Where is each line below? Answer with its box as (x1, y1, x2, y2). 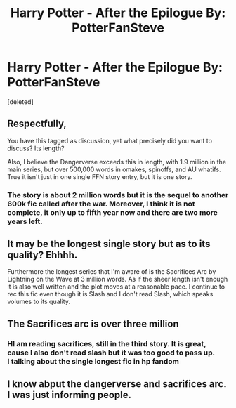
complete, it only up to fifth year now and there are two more (7, 207, 218, 217)
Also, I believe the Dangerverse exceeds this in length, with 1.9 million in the (7, 157, 227, 166)
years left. (7, 216, 44, 226)
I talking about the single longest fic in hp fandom (7, 356, 180, 366)
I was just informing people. (7, 389, 132, 401)
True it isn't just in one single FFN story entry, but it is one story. (7, 172, 192, 180)
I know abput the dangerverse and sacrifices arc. (7, 378, 227, 390)
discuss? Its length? (7, 144, 65, 152)
